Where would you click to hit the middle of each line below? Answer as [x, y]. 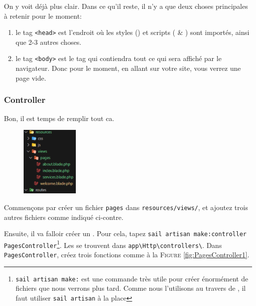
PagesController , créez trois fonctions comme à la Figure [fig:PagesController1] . [127, 255]
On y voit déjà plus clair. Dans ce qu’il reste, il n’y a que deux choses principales [126, 6]
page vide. [31, 77]
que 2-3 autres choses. [48, 42]
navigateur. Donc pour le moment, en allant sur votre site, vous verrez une [128, 68]
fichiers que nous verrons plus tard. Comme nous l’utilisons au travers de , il [130, 288]
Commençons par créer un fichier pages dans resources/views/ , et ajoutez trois [126, 207]
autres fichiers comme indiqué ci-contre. [64, 217]
